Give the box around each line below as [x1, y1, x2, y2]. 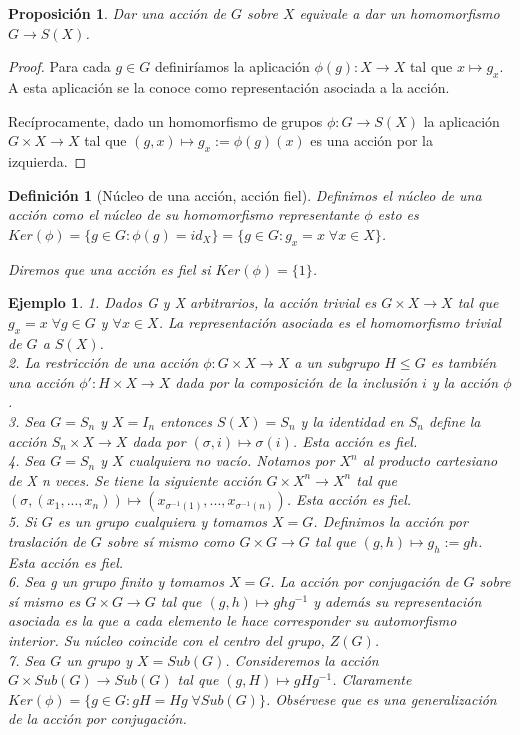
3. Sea [8, 410, 46, 431]
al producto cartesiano [362, 450, 498, 471]
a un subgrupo [294, 352, 380, 373]
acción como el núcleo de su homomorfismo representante [8, 204, 360, 225]
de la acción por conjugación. [8, 708, 187, 729]
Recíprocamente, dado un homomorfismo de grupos [8, 110, 323, 131]
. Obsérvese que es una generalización [265, 688, 497, 709]
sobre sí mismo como [106, 530, 235, 551]
